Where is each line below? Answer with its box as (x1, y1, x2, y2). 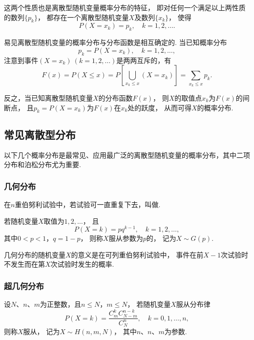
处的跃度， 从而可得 (127, 102, 191, 112)
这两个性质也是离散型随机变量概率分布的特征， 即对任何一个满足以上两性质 (4, 2, 246, 12)
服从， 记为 (23, 326, 60, 337)
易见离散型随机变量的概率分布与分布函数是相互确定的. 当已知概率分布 (4, 37, 227, 47)
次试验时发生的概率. (50, 259, 114, 269)
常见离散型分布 (4, 127, 76, 142)
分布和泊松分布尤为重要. (4, 159, 81, 170)
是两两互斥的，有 (116, 55, 171, 65)
